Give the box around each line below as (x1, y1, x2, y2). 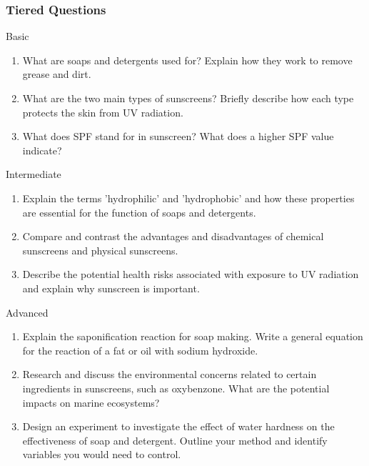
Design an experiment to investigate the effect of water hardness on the (22, 419, 335, 434)
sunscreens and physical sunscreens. (22, 242, 178, 257)
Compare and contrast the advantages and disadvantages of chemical (22, 229, 324, 244)
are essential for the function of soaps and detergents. (22, 204, 256, 219)
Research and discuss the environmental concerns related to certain (22, 367, 317, 382)
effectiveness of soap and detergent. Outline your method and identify (22, 432, 328, 447)
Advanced (6, 304, 49, 319)
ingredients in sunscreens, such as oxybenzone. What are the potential (22, 380, 330, 395)
